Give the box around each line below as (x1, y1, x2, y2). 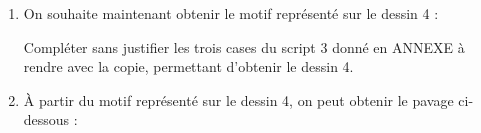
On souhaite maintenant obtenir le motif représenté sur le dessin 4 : (23, 3, 439, 23)
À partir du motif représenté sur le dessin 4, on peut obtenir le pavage (23, 89, 454, 110)
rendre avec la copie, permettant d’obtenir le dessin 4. (23, 56, 354, 77)
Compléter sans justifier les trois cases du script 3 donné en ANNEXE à (23, 36, 465, 57)
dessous (23, 109, 70, 130)
